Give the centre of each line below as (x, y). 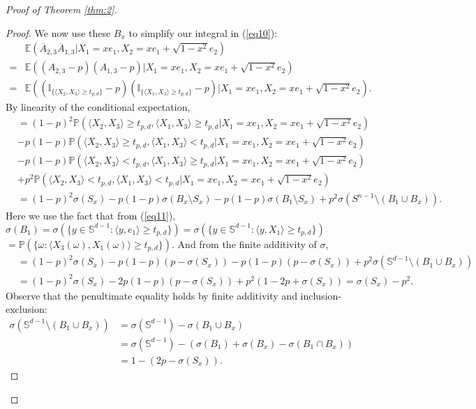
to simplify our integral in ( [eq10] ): (203, 32)
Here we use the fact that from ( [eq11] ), (91, 216)
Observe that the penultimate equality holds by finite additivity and (151, 295)
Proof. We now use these (58, 32)
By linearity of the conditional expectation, (98, 107)
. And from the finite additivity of (244, 244)
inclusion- (321, 295)
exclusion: (27, 309)
